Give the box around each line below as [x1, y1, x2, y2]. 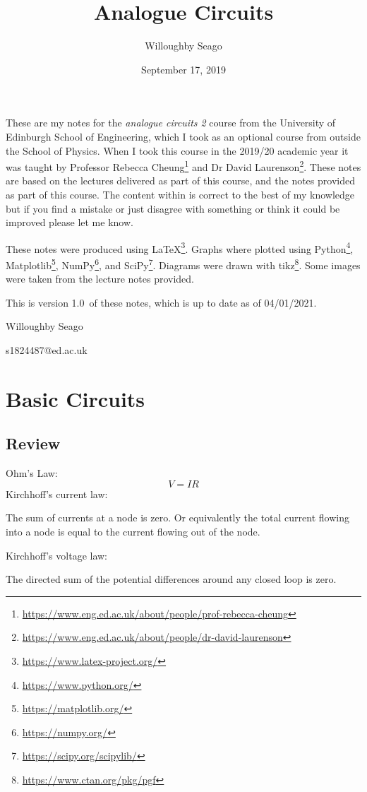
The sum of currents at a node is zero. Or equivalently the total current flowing [6, 510, 349, 525]
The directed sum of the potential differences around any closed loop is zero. [6, 572, 337, 586]
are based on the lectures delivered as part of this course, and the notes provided [6, 173, 355, 188]
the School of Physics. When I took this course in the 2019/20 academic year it [6, 143, 349, 158]
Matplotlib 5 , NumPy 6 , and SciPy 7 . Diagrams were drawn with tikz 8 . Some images [6, 255, 361, 272]
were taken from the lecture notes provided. [6, 271, 194, 286]
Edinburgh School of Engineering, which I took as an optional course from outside [6, 129, 361, 143]
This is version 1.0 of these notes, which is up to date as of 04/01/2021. [6, 295, 317, 309]
